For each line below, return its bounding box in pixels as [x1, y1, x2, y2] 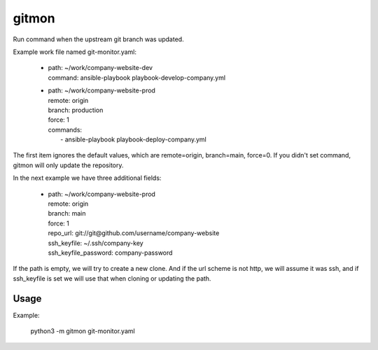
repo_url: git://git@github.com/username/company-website [48, 229, 220, 237]
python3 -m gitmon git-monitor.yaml [30, 327, 136, 335]
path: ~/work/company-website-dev [48, 64, 153, 72]
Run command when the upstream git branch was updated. [13, 35, 185, 43]
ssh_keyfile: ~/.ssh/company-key [48, 239, 143, 247]
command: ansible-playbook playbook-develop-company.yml [48, 73, 226, 82]
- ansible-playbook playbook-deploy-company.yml [60, 135, 206, 143]
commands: [48, 125, 83, 134]
